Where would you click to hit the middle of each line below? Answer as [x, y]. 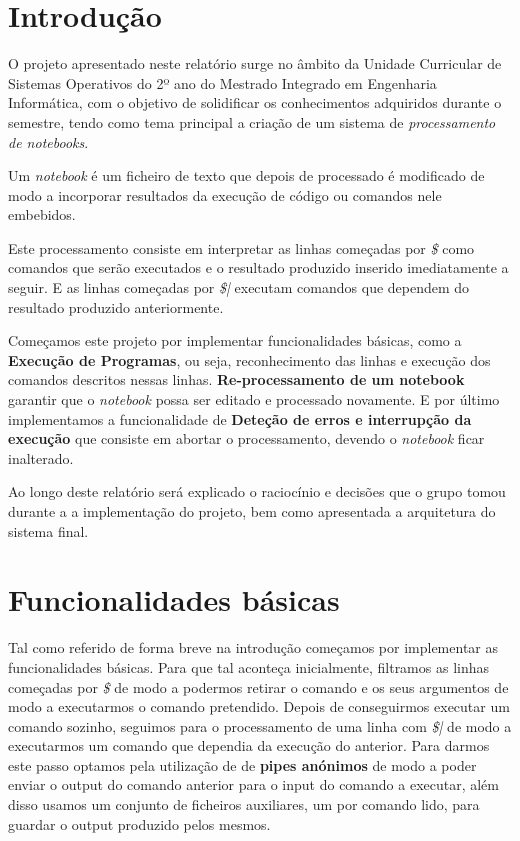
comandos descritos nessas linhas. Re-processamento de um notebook [236, 379]
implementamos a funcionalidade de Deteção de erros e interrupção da [240, 418]
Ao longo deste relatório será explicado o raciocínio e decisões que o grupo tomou [257, 491]
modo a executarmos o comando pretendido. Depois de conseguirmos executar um [259, 706]
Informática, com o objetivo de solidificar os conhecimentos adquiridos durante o [255, 102]
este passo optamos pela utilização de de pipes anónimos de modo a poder [242, 764]
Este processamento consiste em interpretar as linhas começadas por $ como [241, 247]
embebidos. [42, 214]
